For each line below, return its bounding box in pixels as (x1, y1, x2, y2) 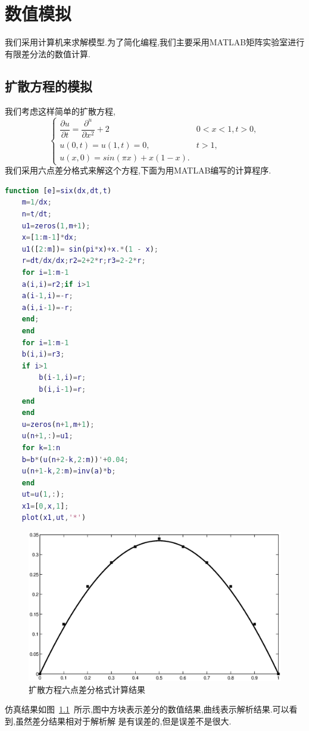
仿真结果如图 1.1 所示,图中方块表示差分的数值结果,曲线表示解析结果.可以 (5, 703, 289, 715)
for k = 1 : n (21, 443, 61, 452)
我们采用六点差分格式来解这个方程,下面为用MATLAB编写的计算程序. (5, 164, 271, 176)
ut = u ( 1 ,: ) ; (21, 490, 65, 499)
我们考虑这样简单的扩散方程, (5, 104, 116, 117)
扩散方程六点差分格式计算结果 (29, 683, 145, 695)
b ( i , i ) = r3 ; (21, 350, 65, 359)
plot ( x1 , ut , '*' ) (21, 513, 86, 522)
